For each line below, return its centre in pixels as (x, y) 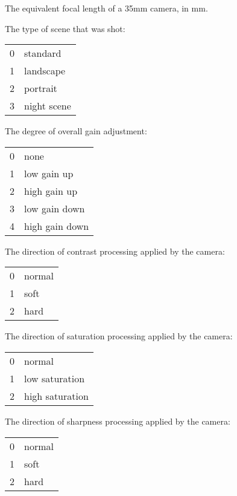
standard (43, 53)
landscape (45, 71)
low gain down (55, 208)
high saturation (56, 396)
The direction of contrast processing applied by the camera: (115, 251)
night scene (48, 106)
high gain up (51, 191)
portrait (41, 88)
